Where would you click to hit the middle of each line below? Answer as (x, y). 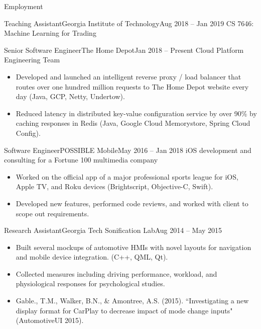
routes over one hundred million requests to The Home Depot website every (132, 86)
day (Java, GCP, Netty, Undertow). (70, 96)
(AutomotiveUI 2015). (50, 320)
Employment (24, 6)
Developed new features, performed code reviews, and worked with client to (132, 203)
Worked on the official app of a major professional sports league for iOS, (127, 176)
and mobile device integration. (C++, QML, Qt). (92, 257)
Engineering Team (32, 60)
